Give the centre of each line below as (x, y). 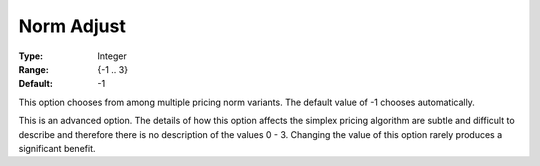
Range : (33, 69)
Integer (112, 56)
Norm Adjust (72, 26)
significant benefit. (57, 148)
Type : (31, 56)
